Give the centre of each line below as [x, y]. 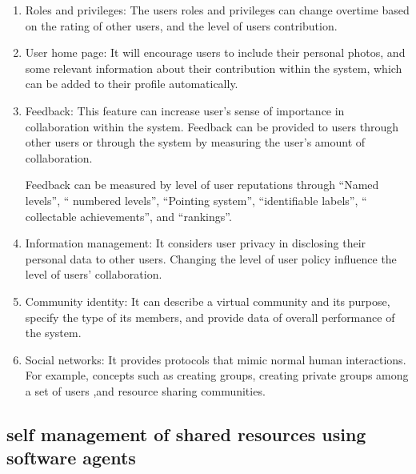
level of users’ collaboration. [94, 274]
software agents [71, 458]
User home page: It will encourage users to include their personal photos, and [215, 52]
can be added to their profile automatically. [132, 84]
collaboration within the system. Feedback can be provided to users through [212, 126]
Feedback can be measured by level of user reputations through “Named [202, 185]
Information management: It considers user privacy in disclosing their [196, 243]
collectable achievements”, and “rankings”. [128, 216]
